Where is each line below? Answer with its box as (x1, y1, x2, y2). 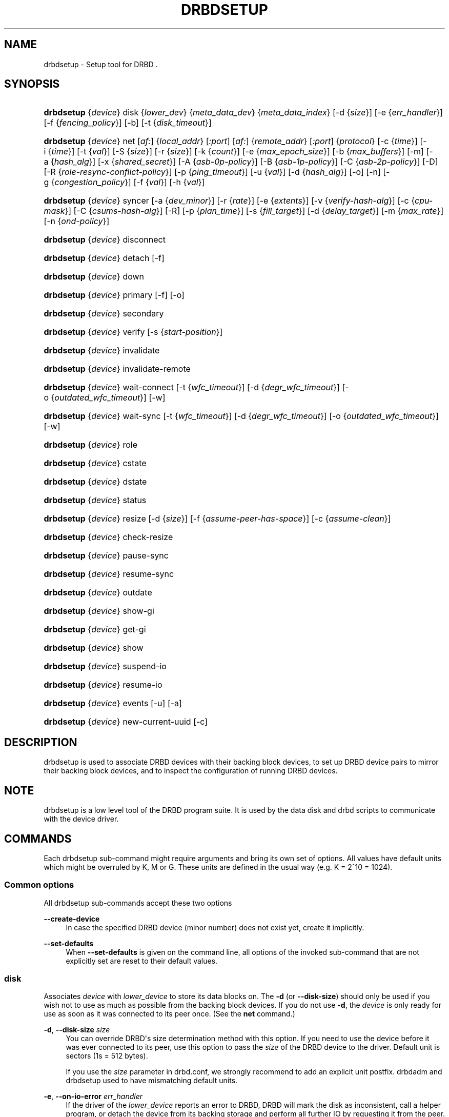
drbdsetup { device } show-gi (44, 606, 154, 616)
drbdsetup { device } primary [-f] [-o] (44, 290, 185, 301)
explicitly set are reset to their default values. (66, 956, 218, 965)
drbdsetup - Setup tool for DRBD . (44, 59, 158, 69)
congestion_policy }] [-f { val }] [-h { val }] (54, 177, 205, 188)
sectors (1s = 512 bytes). (66, 1051, 148, 1061)
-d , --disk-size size (44, 1025, 110, 1034)
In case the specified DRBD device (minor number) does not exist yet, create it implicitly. (66, 923, 364, 932)
